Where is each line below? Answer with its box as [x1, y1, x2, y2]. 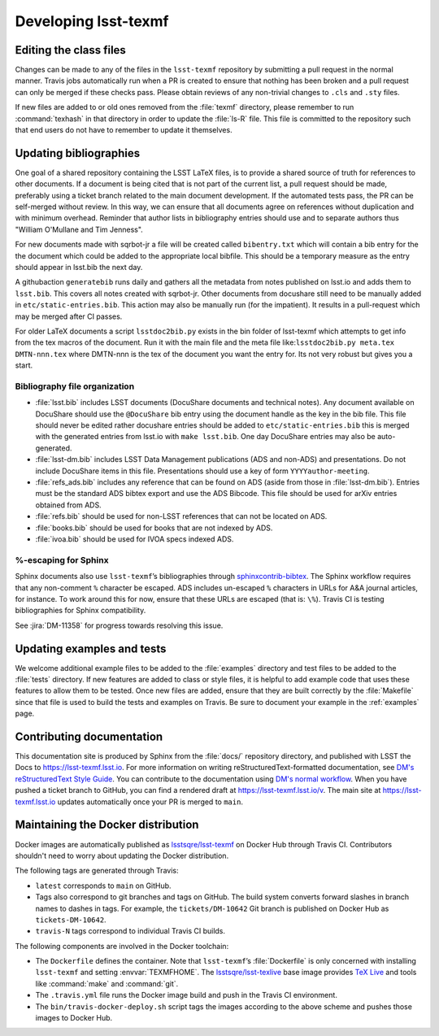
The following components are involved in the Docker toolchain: [15, 941, 229, 951]
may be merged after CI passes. [15, 311, 123, 321]
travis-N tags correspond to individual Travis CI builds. [35, 926, 226, 936]
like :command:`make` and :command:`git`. [35, 978, 179, 988]
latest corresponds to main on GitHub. [35, 881, 172, 890]
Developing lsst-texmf [15, 12, 169, 30]
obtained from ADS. [35, 500, 102, 510]
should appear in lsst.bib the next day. [15, 263, 143, 272]
